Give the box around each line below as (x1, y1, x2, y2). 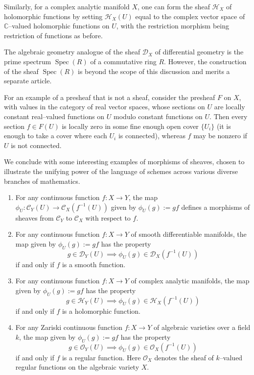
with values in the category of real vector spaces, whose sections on (4, 101, 205, 112)
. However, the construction (164, 56, 247, 66)
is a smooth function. (62, 259, 126, 269)
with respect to (85, 212, 131, 223)
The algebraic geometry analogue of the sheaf (4, 47, 140, 57)
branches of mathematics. (4, 175, 80, 186)
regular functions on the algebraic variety (15, 362, 139, 372)
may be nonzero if (193, 130, 247, 141)
